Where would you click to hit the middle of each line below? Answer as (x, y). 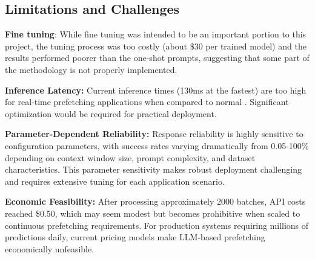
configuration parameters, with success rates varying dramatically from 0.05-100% (157, 145)
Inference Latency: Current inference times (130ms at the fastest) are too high (156, 90)
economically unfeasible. (50, 248)
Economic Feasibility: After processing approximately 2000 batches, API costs (155, 201)
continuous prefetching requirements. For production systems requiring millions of (157, 225)
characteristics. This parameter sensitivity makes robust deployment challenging (153, 169)
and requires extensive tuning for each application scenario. (115, 181)
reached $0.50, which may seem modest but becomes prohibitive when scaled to (153, 213)
